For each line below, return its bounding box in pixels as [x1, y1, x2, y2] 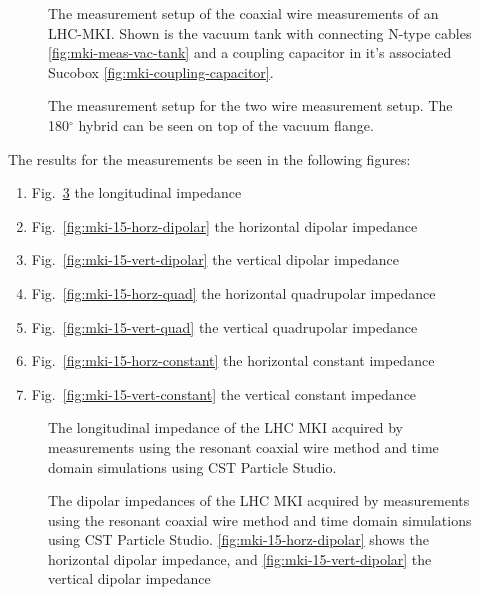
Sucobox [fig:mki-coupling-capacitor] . [48, 61, 274, 82]
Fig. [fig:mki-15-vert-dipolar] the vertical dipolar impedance [31, 249, 399, 270]
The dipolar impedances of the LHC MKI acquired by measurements [48, 490, 470, 511]
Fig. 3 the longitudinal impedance [31, 182, 242, 203]
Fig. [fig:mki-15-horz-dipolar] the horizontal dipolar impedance [31, 215, 418, 236]
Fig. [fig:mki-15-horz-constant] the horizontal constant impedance [31, 350, 435, 371]
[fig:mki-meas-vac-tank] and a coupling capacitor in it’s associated [48, 42, 452, 63]
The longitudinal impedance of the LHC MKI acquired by [48, 417, 403, 438]
